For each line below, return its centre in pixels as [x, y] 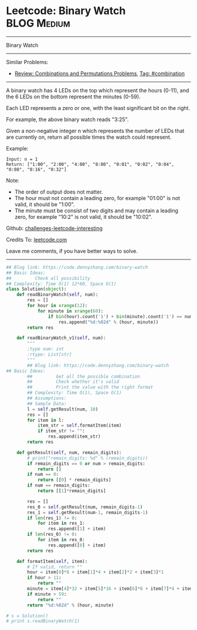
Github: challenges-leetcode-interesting [54, 228]
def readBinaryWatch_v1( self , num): [62, 338]
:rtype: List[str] [50, 355]
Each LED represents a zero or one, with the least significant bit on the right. [98, 108]
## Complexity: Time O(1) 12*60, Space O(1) [61, 284]
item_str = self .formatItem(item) [79, 426]
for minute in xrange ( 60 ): [70, 311]
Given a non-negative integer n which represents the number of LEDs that [95, 131]
